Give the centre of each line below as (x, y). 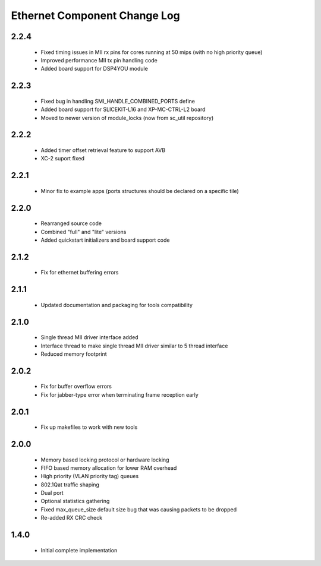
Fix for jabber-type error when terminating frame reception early (119, 394)
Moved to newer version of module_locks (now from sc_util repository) (127, 118)
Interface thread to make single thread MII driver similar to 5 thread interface (134, 346)
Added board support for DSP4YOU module (94, 69)
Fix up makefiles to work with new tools (89, 427)
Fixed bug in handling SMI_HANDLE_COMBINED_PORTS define (118, 101)
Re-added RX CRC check (72, 518)
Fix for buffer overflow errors (76, 387)
